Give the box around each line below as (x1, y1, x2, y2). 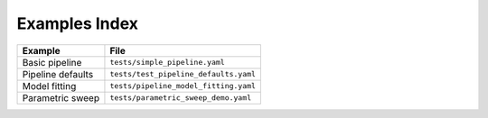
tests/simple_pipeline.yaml (109, 58, 225, 68)
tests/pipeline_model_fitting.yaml (109, 81, 257, 91)
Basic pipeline (22, 56, 82, 68)
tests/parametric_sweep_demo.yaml (109, 93, 252, 103)
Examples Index (16, 14, 139, 33)
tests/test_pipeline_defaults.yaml (109, 69, 257, 79)
